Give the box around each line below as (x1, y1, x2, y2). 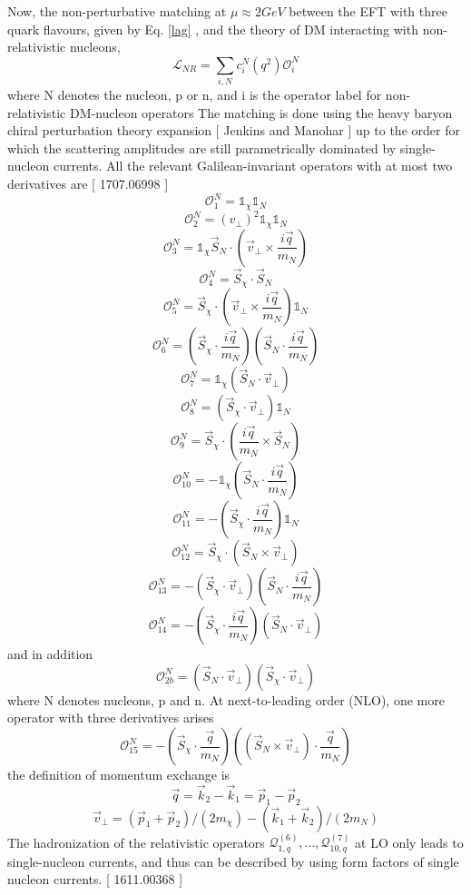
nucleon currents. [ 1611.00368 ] (7, 870, 183, 889)
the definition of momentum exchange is (7, 765, 231, 784)
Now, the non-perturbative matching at (7, 2, 227, 20)
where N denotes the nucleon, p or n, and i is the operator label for (7, 85, 382, 104)
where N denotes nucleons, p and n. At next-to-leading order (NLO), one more (7, 690, 445, 709)
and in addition (7, 644, 93, 664)
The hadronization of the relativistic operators (7, 832, 265, 851)
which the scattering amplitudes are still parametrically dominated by (7, 138, 397, 157)
